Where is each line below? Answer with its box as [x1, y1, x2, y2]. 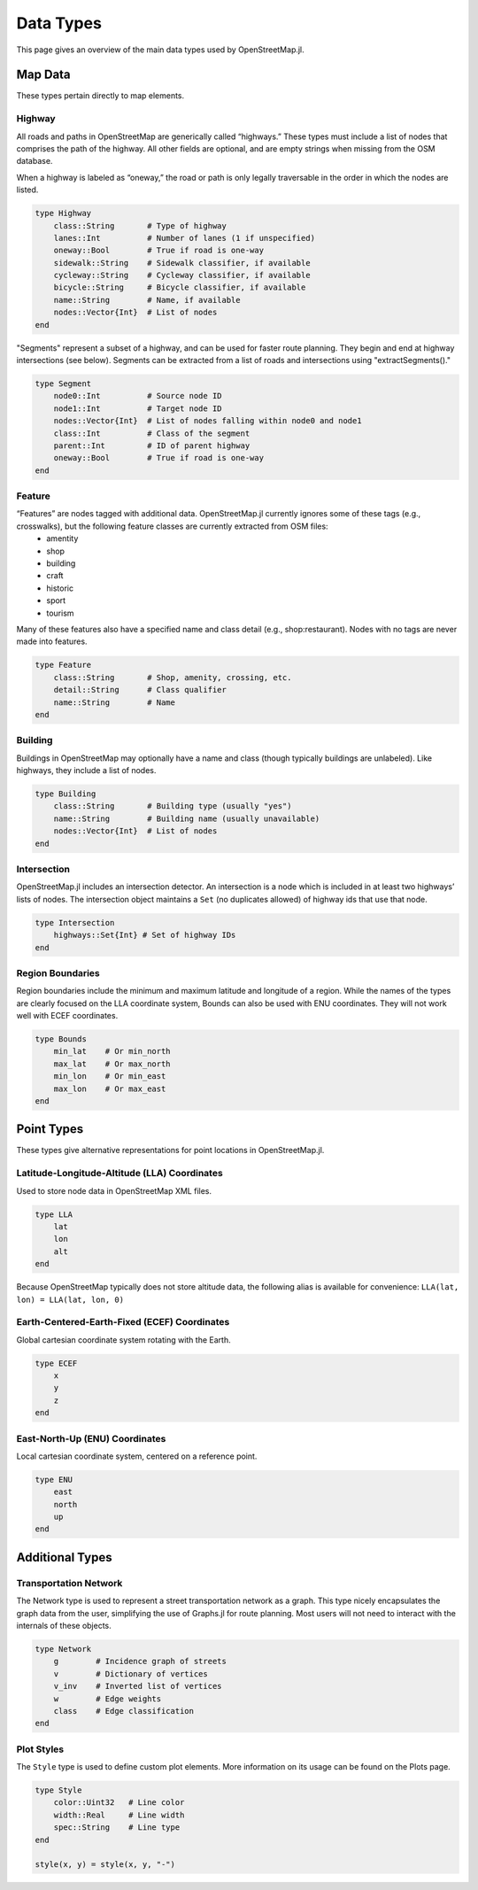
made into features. [16, 636, 88, 647]
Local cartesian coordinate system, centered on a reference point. [16, 1451, 258, 1461]
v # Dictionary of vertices [53, 1669, 208, 1678]
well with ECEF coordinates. [16, 1011, 119, 1021]
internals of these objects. [16, 1621, 112, 1631]
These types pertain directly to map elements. [16, 90, 185, 101]
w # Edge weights [53, 1693, 162, 1704]
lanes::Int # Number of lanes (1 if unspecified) [53, 233, 316, 243]
